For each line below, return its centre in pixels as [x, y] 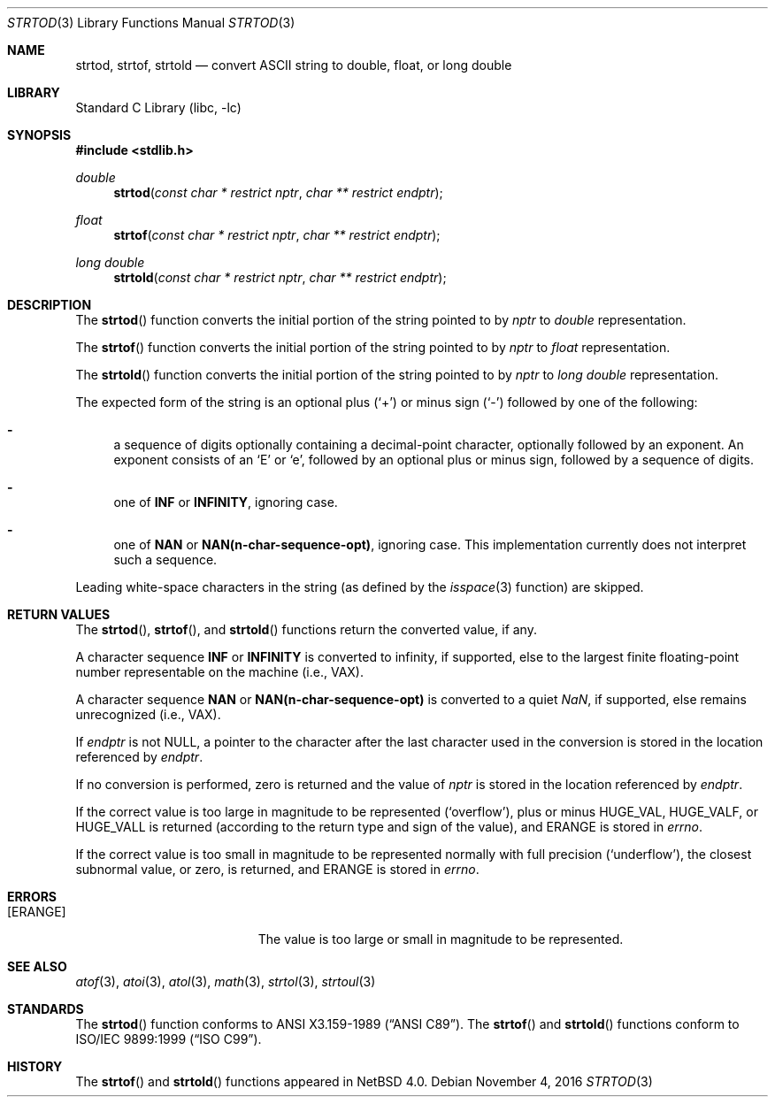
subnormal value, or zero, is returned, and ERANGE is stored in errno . [277, 869]
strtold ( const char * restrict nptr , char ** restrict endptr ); [280, 277]
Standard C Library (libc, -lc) [158, 107]
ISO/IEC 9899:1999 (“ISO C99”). [169, 1039]
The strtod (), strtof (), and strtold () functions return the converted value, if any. [306, 629]
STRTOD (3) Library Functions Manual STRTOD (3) [151, 23]
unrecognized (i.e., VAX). [148, 714]
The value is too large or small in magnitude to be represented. [441, 939]
